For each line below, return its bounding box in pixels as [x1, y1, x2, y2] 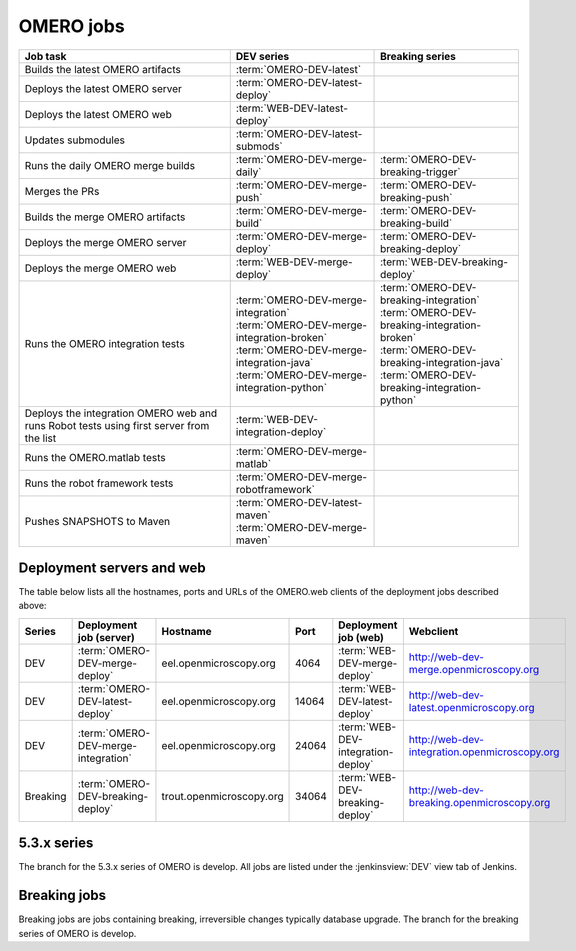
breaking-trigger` [380, 165, 461, 179]
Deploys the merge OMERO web [24, 261, 177, 275]
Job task [24, 49, 67, 63]
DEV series [235, 49, 290, 63]
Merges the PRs [24, 184, 100, 198]
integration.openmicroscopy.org [408, 745, 560, 759]
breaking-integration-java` [380, 355, 504, 369]
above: [18, 600, 47, 612]
